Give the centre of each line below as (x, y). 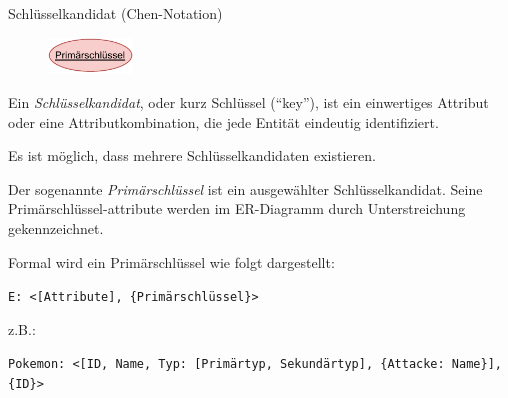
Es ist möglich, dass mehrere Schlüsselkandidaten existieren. (192, 155)
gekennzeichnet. (56, 228)
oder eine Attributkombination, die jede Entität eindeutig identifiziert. (223, 121)
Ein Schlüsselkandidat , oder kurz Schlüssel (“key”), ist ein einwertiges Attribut (248, 102)
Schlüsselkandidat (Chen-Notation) (115, 13)
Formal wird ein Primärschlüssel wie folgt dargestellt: (171, 261)
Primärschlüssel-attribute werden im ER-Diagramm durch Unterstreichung (237, 208)
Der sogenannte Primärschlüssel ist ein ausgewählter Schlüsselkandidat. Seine (245, 188)
